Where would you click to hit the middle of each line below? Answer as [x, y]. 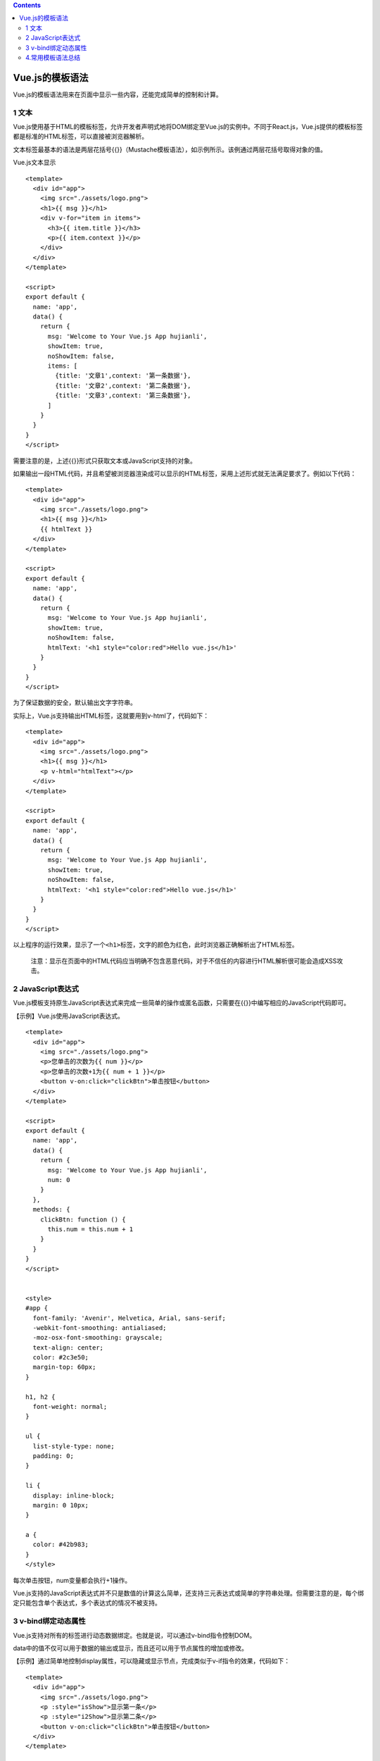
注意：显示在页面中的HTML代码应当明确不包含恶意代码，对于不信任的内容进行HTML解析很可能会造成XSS [184, 961]
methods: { [51, 1209]
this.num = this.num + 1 [90, 1229]
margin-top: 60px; [64, 1367]
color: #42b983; [61, 1545]
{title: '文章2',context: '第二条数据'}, [123, 385]
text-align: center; [68, 1348]
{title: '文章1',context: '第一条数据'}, [123, 376]
